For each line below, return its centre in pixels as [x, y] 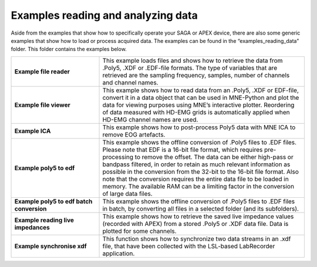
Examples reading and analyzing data [104, 15]
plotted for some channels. [139, 231]
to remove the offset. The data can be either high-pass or [214, 157]
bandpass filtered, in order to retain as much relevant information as [196, 164]
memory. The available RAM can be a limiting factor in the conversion [198, 186]
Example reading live [44, 220]
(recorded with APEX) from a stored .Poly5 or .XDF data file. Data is [195, 224]
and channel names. [130, 82]
